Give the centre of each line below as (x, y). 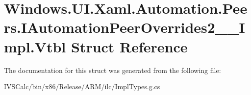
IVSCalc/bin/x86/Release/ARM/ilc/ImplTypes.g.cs (82, 86)
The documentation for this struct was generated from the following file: (113, 70)
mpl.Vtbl (35, 46)
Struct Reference (129, 46)
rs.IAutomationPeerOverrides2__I (125, 27)
